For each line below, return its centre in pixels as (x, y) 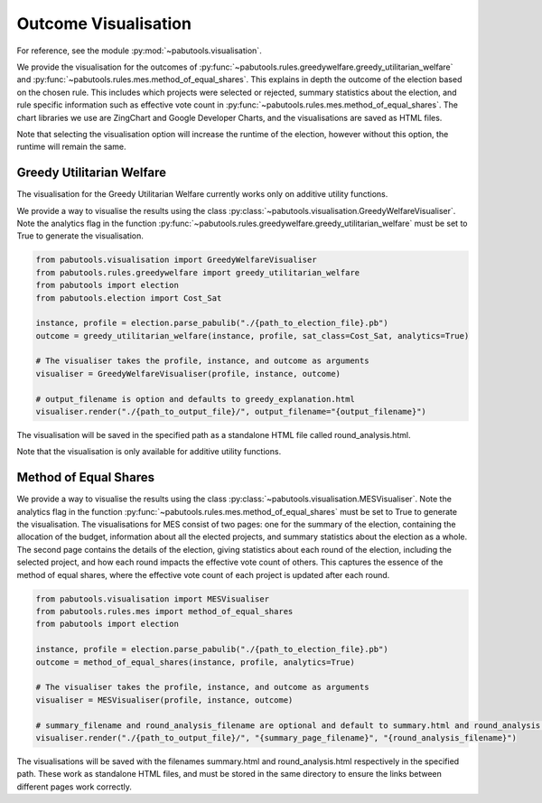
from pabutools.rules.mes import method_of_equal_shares (164, 612)
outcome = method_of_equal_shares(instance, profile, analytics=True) (196, 662)
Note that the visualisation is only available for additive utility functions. (149, 452)
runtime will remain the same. (71, 147)
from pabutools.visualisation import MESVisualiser (153, 599)
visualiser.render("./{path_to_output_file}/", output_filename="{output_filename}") (231, 412)
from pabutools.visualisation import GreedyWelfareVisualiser (176, 260)
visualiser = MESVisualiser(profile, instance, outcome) (164, 700)
